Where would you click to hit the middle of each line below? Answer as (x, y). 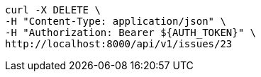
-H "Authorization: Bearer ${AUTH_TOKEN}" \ (131, 32)
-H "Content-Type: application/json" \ (116, 21)
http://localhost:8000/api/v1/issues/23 (119, 44)
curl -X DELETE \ (53, 10)
